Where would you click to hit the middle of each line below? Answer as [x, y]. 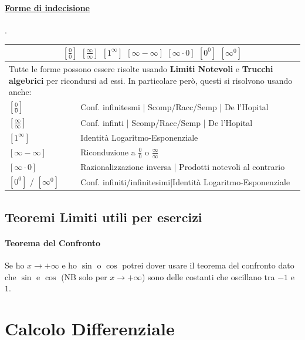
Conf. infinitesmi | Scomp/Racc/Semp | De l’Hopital [174, 107]
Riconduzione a [108, 152]
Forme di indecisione [47, 7]
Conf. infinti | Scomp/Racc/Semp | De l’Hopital [167, 122]
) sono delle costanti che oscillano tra [208, 276]
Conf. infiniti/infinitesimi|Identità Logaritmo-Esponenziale [185, 182]
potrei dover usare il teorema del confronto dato [208, 265]
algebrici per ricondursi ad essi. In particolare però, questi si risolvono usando [151, 80]
